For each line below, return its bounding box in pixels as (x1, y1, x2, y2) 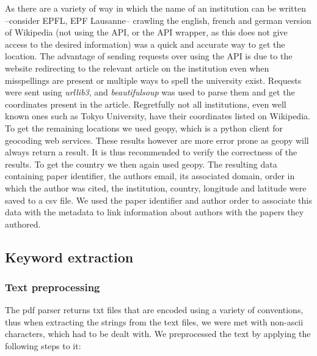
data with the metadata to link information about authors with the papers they (5, 206, 304, 218)
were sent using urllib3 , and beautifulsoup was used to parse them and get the (5, 86, 295, 98)
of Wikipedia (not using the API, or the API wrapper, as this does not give (5, 26, 288, 39)
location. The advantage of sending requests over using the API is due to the (5, 50, 293, 62)
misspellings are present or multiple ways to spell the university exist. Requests (5, 73, 302, 86)
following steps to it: (5, 339, 81, 352)
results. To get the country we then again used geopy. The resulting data (5, 157, 277, 170)
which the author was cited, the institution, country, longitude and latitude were (5, 181, 307, 194)
